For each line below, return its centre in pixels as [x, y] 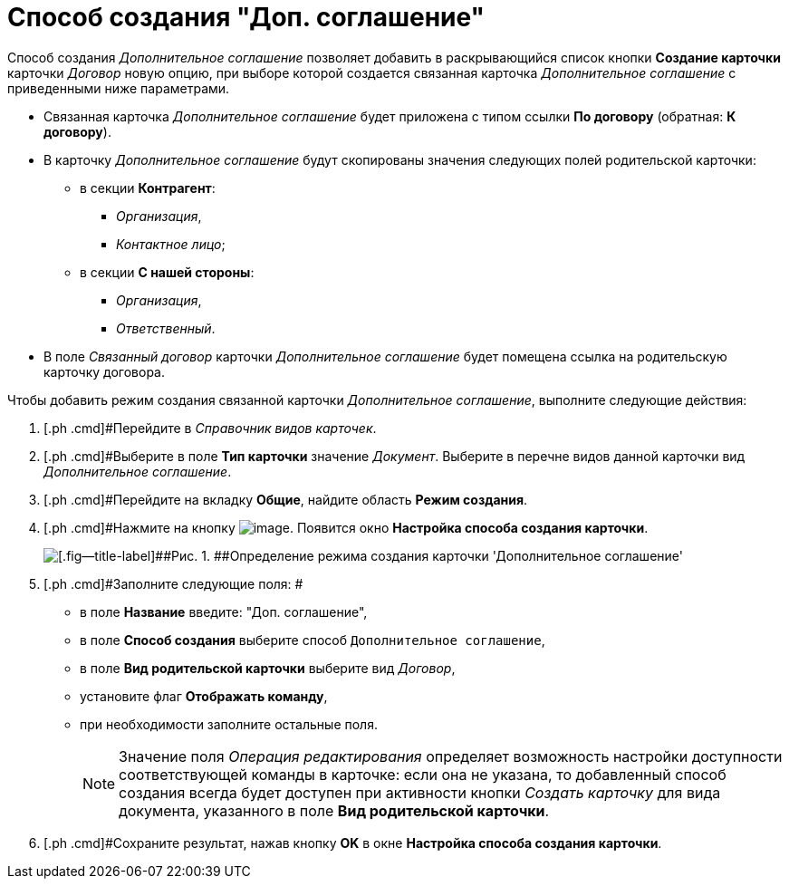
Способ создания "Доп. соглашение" [246, 17]
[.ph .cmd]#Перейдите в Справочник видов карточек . [210, 428]
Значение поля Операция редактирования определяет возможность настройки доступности [451, 756]
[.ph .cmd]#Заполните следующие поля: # [173, 583]
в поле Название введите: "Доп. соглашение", [224, 612]
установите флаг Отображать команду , [204, 696]
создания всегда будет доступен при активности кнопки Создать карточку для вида [420, 792]
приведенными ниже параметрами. [119, 88]
